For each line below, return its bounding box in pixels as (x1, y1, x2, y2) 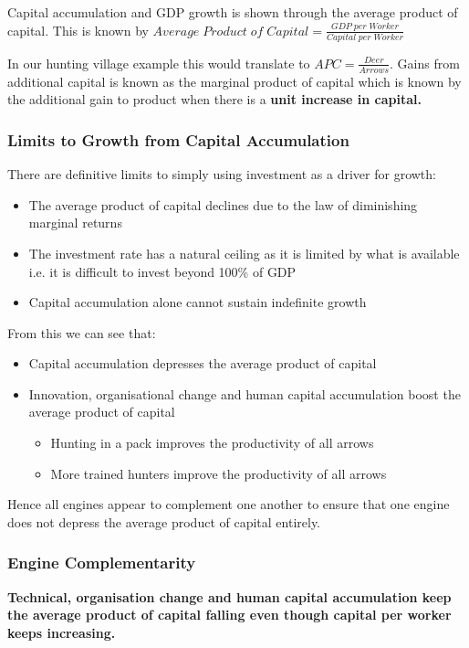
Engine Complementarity (7, 551, 196, 574)
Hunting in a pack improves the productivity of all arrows (50, 433, 374, 452)
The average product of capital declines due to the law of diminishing (28, 195, 418, 214)
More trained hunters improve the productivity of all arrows (50, 463, 387, 483)
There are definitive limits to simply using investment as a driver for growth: (7, 165, 436, 184)
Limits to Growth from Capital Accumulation (7, 128, 349, 151)
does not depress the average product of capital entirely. (7, 512, 320, 531)
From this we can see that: (7, 323, 156, 342)
